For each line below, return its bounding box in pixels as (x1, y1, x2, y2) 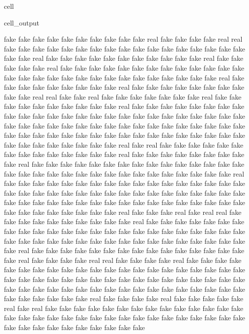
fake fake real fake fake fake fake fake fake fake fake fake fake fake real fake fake (4, 53, 244, 63)
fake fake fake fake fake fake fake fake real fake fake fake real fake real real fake (4, 206, 242, 217)
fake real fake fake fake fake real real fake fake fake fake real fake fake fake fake (4, 255, 242, 265)
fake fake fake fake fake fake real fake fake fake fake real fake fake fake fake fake (4, 293, 244, 304)
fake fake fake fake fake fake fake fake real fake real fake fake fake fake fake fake (4, 139, 244, 150)
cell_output (4, 17, 39, 27)
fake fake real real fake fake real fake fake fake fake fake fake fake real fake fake (4, 91, 242, 102)
